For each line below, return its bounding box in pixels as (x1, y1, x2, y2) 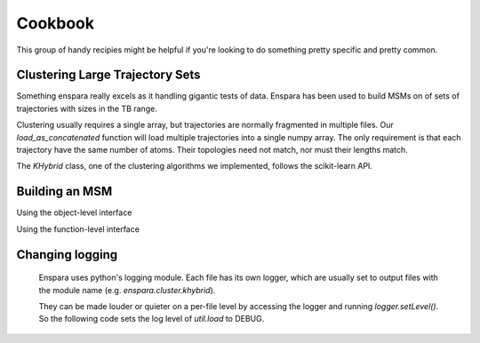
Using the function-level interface (16, 223, 140, 235)
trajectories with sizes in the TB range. (16, 103, 157, 114)
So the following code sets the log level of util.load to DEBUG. (38, 314, 265, 324)
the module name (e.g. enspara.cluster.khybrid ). (38, 284, 216, 295)
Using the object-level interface (16, 207, 132, 218)
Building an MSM (16, 184, 113, 199)
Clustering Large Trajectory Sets (16, 68, 201, 83)
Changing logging (16, 247, 118, 262)
